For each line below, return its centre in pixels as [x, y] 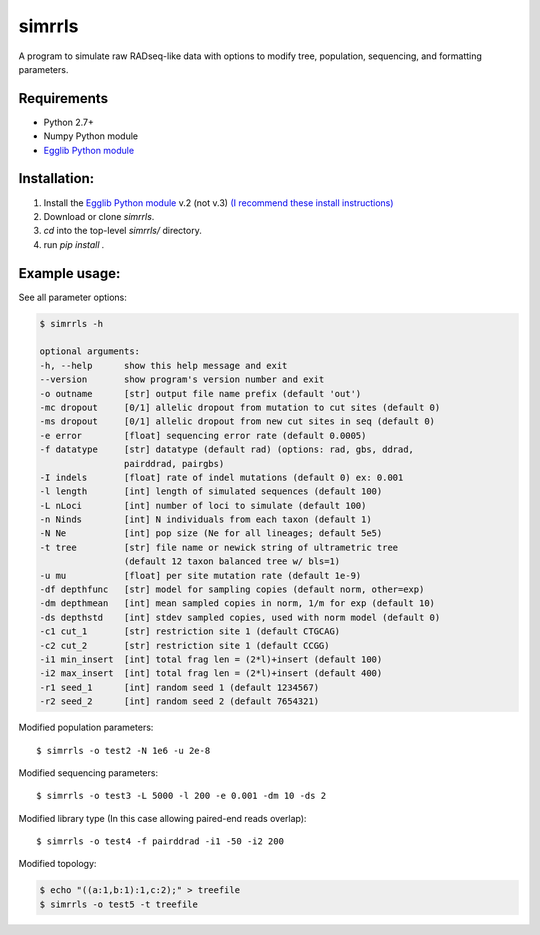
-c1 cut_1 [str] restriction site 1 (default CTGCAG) [190, 631]
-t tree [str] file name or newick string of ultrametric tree [219, 547]
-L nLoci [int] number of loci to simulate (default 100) [203, 505]
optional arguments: [89, 351]
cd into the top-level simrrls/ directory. [122, 231]
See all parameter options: [72, 297]
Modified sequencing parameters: [88, 772]
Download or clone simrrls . [99, 216]
